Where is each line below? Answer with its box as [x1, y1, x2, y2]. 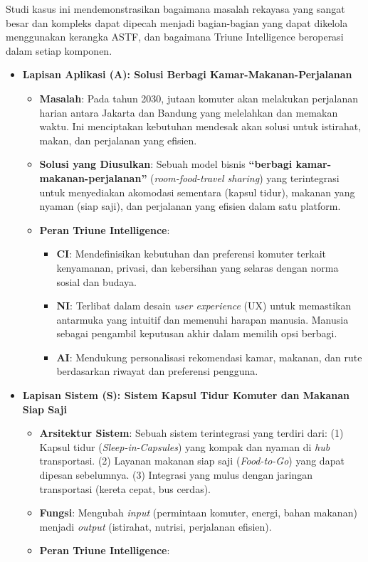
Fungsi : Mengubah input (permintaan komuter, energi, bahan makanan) [39, 505, 357, 520]
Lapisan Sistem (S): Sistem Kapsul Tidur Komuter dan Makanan [22, 388, 349, 403]
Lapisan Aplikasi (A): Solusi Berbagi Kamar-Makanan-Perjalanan [22, 67, 352, 82]
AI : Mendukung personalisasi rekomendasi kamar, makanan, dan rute [56, 349, 362, 364]
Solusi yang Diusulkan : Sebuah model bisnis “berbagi [39, 157, 293, 171]
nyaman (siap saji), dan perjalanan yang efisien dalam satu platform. [39, 198, 341, 213]
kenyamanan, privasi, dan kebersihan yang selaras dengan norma [56, 260, 339, 275]
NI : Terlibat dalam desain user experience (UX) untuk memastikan [56, 298, 352, 313]
